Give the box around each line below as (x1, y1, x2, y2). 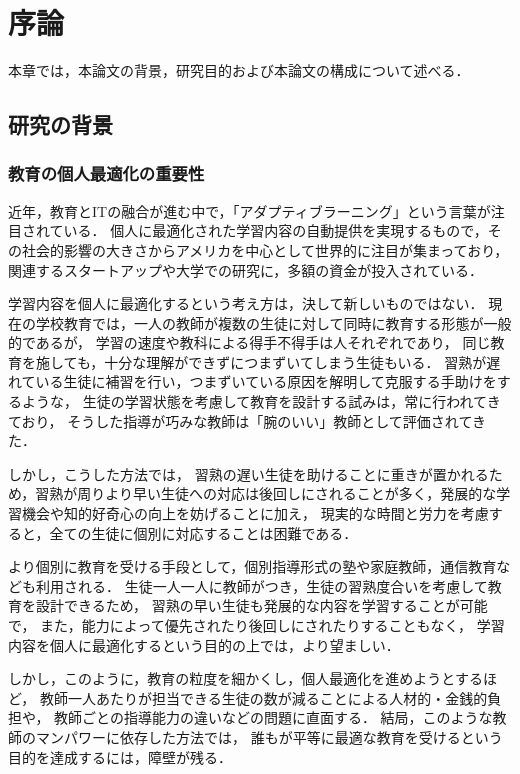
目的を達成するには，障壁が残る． (8, 746, 232, 767)
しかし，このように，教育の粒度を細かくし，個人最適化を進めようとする (8, 668, 483, 689)
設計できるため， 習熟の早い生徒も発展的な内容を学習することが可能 (35, 595, 488, 616)
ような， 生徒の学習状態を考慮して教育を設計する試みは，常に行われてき (21, 391, 501, 412)
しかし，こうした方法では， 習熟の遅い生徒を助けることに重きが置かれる (8, 463, 489, 484)
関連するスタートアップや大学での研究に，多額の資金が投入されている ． (8, 259, 483, 280)
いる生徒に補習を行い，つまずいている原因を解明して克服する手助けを (35, 371, 497, 392)
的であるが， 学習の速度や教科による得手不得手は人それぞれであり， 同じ (8, 332, 491, 353)
